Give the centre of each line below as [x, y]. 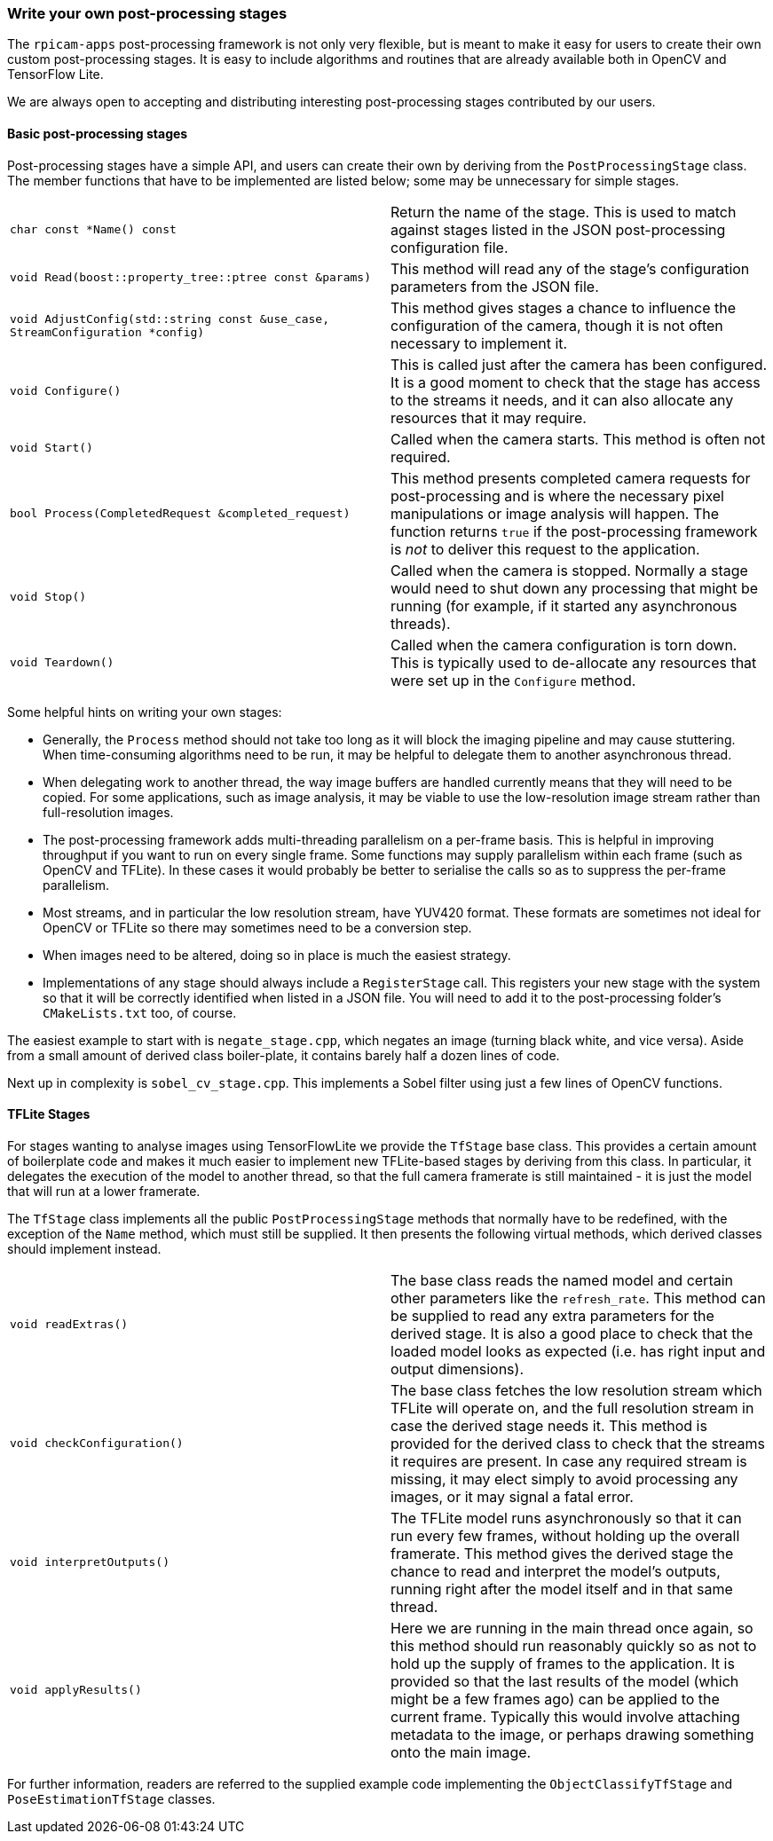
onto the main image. [461, 1752]
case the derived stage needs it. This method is [549, 1425]
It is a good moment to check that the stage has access [576, 382]
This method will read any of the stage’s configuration [570, 268]
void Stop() [48, 597]
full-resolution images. [108, 812]
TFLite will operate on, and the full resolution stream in [572, 1408]
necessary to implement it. [479, 343]
